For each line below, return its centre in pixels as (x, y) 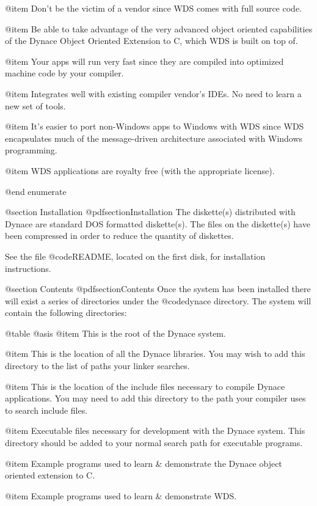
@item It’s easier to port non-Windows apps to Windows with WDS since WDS (155, 126)
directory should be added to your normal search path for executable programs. (154, 443)
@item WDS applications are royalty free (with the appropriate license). (140, 170)
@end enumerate (36, 191)
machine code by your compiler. (64, 73)
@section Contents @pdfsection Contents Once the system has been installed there (158, 289)
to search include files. (46, 410)
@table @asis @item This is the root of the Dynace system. (115, 333)
